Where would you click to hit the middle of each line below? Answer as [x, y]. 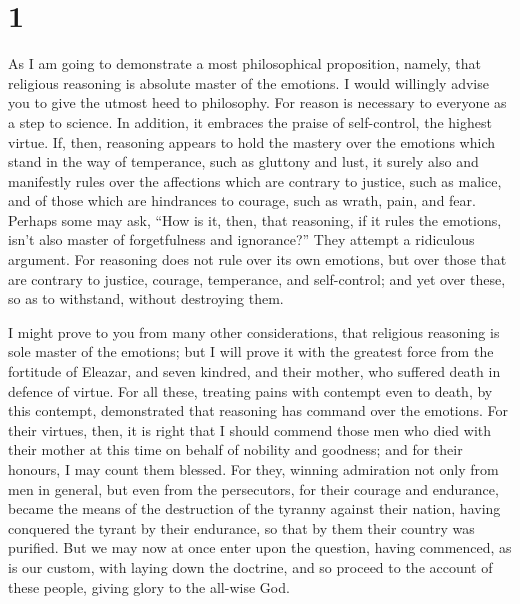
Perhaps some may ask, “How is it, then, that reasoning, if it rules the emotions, [255, 219]
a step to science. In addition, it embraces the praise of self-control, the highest [250, 121]
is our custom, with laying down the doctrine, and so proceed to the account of [250, 566]
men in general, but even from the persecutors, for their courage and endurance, [253, 488]
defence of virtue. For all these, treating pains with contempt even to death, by [250, 390]
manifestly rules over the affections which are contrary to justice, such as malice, [255, 180]
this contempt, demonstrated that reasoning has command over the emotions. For [258, 410]
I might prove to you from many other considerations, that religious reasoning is [254, 331]
